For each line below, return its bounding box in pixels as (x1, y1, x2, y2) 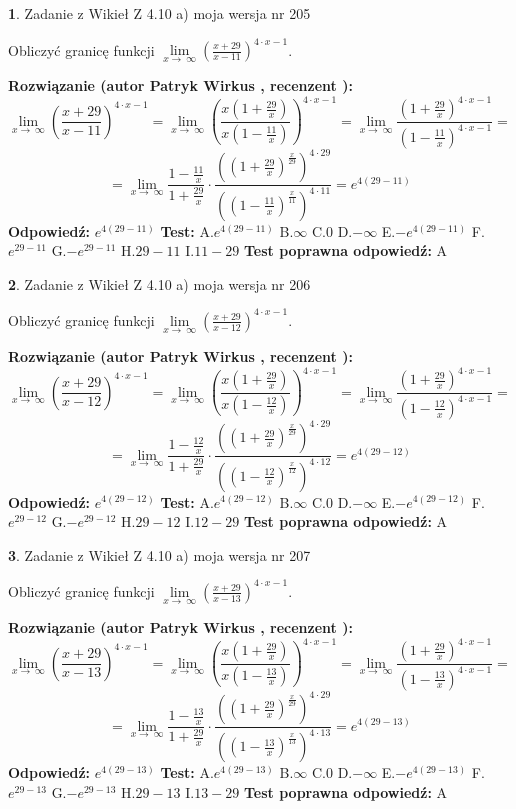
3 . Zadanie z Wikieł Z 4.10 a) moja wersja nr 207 (8, 544, 311, 565)
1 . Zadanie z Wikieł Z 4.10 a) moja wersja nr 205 (8, 3, 311, 23)
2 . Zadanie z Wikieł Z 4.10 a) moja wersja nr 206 (8, 273, 311, 294)
